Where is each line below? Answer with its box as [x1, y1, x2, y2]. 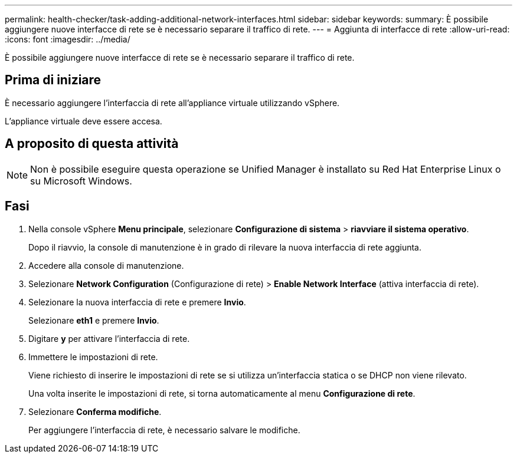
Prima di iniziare [5, 73, 102, 88]
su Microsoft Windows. [30, 174, 132, 187]
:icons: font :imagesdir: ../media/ [5, 34, 130, 44]
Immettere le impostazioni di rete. [28, 351, 158, 362]
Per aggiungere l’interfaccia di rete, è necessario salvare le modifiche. [28, 424, 300, 435]
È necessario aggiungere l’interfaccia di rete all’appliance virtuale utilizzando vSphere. [5, 97, 340, 108]
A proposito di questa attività [5, 136, 179, 151]
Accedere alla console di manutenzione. [28, 260, 184, 271]
